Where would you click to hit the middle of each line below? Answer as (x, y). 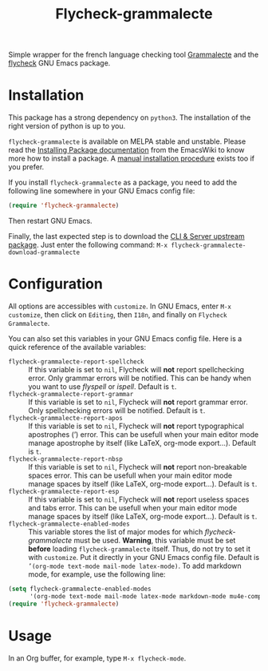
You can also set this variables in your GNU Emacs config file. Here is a (125, 338)
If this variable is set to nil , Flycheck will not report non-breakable (138, 467)
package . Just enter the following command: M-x (88, 245)
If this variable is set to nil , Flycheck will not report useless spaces (139, 499)
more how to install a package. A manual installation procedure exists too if (132, 159)
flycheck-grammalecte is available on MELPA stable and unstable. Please (127, 141)
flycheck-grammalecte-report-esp (64, 491)
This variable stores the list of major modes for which (116, 531)
